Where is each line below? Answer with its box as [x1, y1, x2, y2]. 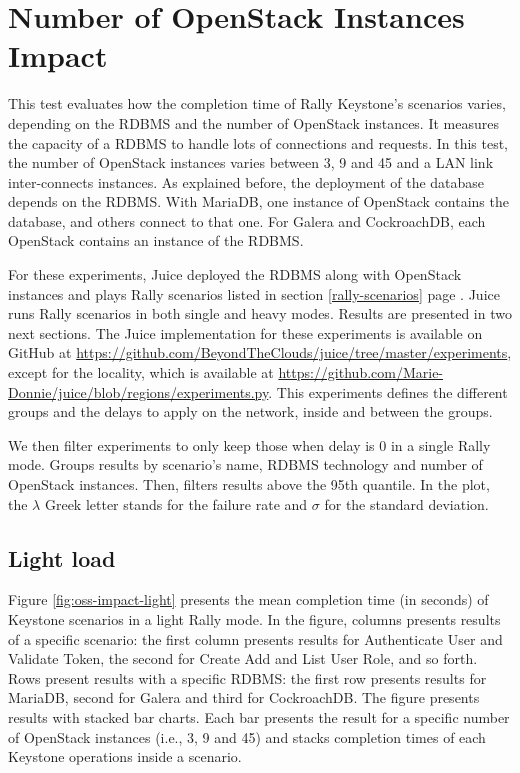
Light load [8, 542, 116, 573]
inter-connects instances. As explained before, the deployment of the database [8, 171, 485, 192]
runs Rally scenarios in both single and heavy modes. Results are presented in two [8, 303, 512, 324]
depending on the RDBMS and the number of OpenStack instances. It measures [8, 112, 499, 133]
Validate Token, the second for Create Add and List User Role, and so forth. [8, 648, 478, 669]
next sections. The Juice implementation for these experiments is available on [8, 322, 483, 343]
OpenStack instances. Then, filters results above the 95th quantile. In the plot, [8, 474, 490, 494]
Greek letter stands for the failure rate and [44, 493, 308, 514]
